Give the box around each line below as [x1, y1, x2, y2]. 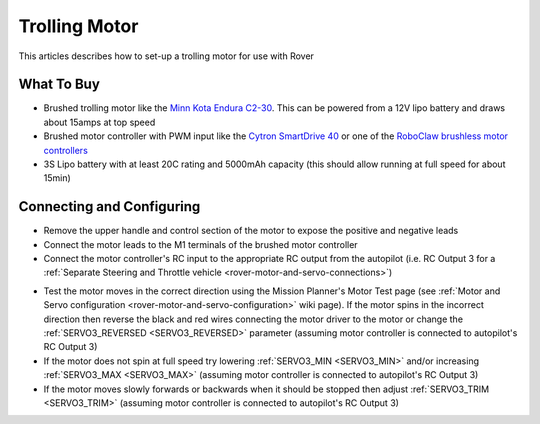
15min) [43, 172, 72, 184]
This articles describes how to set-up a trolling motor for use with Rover [18, 50, 315, 62]
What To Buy [18, 76, 100, 93]
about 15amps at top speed [43, 116, 156, 128]
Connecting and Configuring [18, 198, 201, 215]
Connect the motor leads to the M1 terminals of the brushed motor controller [43, 238, 359, 250]
